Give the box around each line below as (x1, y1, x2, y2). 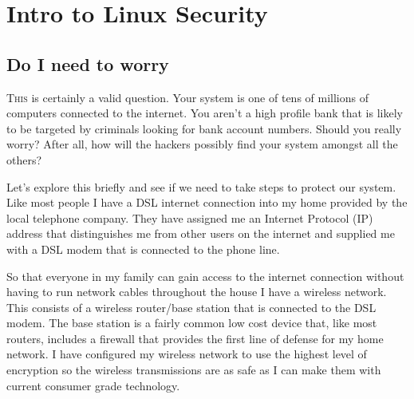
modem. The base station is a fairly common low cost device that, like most (6, 314, 377, 331)
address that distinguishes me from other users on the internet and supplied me (6, 225, 395, 242)
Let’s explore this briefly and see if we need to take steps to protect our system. (6, 178, 396, 195)
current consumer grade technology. (6, 377, 180, 393)
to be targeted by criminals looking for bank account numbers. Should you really (6, 120, 402, 136)
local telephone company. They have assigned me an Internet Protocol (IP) (6, 209, 373, 226)
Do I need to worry (6, 51, 169, 76)
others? (6, 151, 42, 168)
